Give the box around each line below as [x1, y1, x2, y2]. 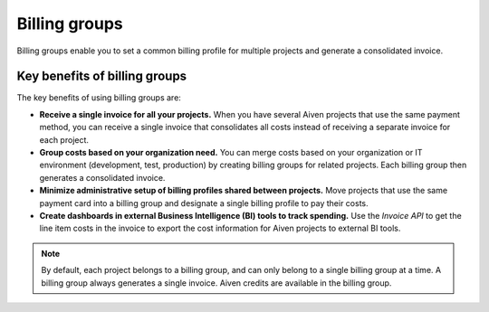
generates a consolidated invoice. [39, 172, 166, 183]
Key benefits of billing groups [16, 69, 187, 84]
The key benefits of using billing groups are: [16, 92, 181, 103]
